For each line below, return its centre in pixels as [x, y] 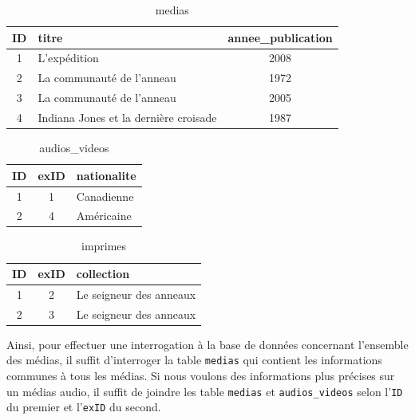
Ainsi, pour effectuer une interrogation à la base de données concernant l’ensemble [207, 344]
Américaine [104, 216]
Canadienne [105, 196]
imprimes [104, 246]
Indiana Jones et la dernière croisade [127, 117]
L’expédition [68, 58]
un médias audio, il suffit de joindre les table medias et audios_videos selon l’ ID [205, 391]
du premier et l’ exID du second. [84, 407]
